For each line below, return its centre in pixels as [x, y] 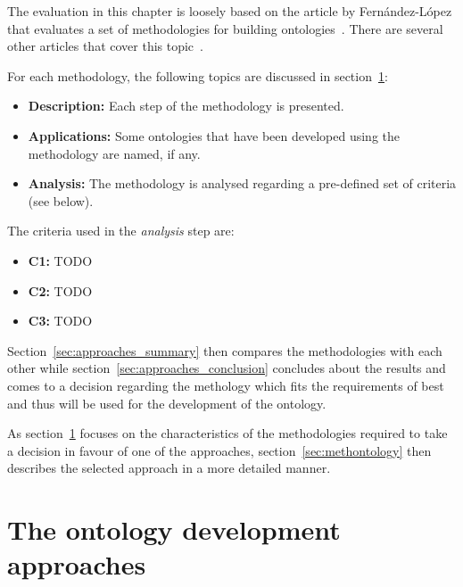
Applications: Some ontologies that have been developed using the [214, 135]
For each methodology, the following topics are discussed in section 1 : [198, 75]
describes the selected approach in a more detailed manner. [169, 468]
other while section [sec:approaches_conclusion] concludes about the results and [227, 368]
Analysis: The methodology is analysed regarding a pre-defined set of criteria [242, 183]
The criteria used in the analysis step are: [121, 231]
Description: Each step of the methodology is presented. [186, 106]
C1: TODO [60, 260]
